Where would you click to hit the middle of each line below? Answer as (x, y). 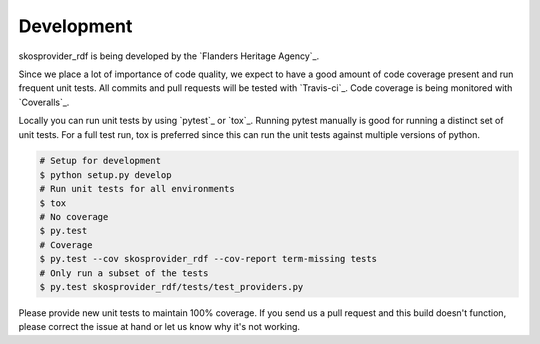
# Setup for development (100, 161)
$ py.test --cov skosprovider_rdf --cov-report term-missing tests (208, 259)
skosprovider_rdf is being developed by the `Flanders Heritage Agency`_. (169, 56)
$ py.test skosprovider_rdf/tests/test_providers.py (171, 286)
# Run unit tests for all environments (137, 189)
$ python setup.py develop (105, 174)
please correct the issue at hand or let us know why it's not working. (159, 327)
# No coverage (74, 217)
